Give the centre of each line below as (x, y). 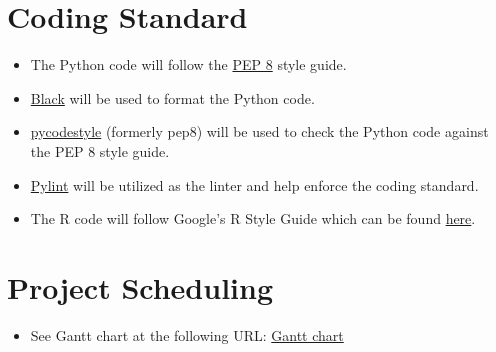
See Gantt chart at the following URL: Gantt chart (187, 334)
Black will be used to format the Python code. (172, 97)
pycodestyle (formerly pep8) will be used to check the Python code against (259, 131)
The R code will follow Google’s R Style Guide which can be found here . (253, 218)
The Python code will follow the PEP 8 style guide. (188, 64)
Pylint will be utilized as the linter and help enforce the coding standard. (254, 184)
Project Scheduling (140, 286)
